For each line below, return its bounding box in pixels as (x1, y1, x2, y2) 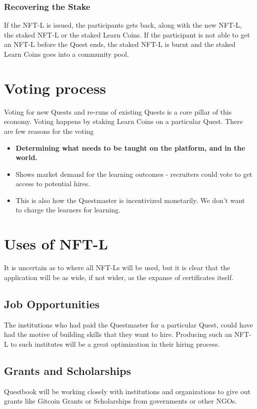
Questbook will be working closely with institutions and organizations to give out (4, 386, 251, 396)
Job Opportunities (4, 296, 100, 311)
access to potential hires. (15, 178, 90, 189)
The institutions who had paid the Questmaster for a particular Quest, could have (4, 319, 253, 329)
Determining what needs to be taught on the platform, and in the (15, 142, 245, 153)
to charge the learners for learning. (15, 204, 121, 215)
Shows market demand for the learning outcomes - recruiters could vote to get (15, 168, 253, 179)
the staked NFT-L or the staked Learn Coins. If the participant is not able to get (4, 29, 250, 40)
